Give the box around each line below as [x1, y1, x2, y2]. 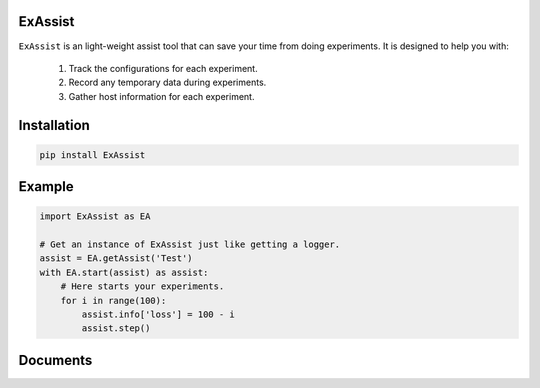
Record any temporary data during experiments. [68, 76, 267, 89]
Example [18, 178, 74, 195]
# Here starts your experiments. [60, 281, 225, 292]
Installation [18, 116, 90, 134]
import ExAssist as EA [39, 211, 151, 222]
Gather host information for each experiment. [68, 90, 255, 102]
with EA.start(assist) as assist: [39, 266, 209, 278]
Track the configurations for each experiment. [68, 62, 259, 74]
